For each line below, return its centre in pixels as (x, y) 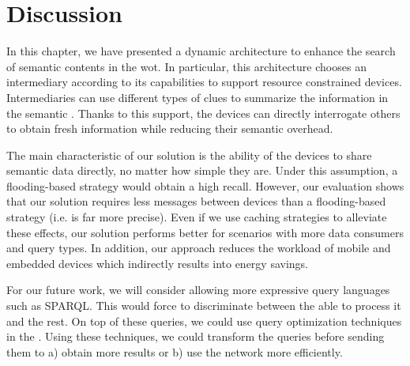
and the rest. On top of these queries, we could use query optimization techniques (204, 321)
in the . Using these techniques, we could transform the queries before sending (196, 336)
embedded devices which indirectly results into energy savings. (157, 263)
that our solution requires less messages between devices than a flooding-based (196, 201)
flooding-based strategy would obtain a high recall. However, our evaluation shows (205, 185)
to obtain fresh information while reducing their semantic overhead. (170, 128)
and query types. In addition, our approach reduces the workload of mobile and (199, 248)
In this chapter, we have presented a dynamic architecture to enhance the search (201, 51)
